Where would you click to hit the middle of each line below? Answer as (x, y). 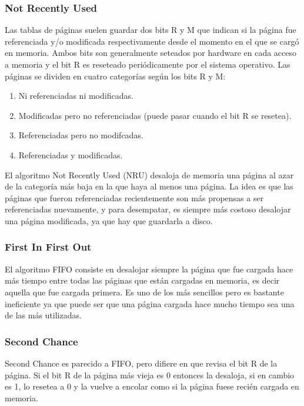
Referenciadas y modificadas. (71, 154)
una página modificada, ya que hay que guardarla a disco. (109, 220)
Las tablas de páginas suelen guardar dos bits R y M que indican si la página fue (151, 30)
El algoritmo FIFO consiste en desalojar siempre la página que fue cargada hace (149, 269)
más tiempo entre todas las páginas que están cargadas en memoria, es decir (142, 280)
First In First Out (48, 247)
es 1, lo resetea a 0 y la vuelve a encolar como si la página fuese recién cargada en (152, 386)
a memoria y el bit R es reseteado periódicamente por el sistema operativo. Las (148, 64)
